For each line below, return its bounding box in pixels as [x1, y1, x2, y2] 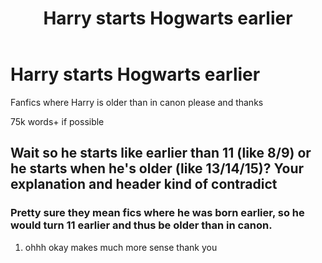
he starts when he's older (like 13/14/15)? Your [10, 160, 305, 177]
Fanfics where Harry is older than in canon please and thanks [10, 96, 264, 108]
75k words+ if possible [10, 115, 105, 127]
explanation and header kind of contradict [10, 176, 278, 193]
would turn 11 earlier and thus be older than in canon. [10, 218, 273, 232]
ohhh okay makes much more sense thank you [24, 241, 218, 253]
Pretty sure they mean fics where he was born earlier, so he [10, 206, 305, 220]
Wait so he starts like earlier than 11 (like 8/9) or [10, 145, 312, 162]
